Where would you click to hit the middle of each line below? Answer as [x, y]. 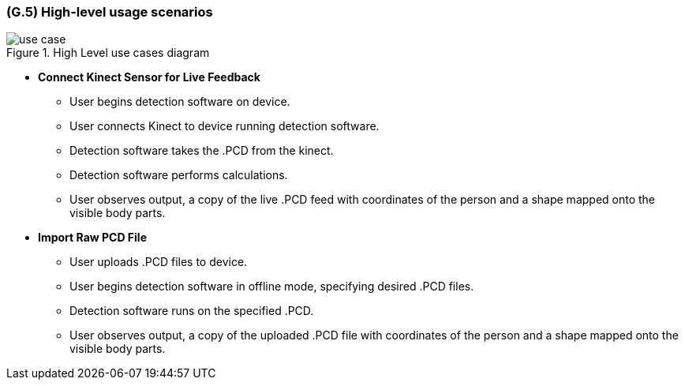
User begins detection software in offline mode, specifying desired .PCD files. [272, 287]
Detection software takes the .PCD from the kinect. [202, 151]
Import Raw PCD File [93, 238]
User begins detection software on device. [180, 102]
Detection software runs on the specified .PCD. [192, 311]
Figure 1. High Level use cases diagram [108, 53]
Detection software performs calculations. [179, 175]
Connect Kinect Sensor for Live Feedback [149, 77]
